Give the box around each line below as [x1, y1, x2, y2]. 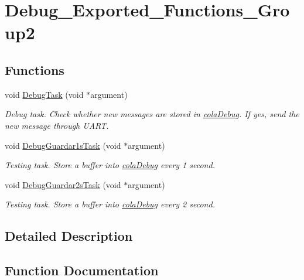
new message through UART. [5, 119, 109, 131]
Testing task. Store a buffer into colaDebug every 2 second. [5, 198, 215, 210]
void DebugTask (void [5, 88, 84, 100]
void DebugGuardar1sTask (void [5, 139, 121, 151]
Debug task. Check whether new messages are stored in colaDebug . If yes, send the [5, 108, 299, 120]
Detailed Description [5, 227, 133, 245]
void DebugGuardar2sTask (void [5, 178, 121, 190]
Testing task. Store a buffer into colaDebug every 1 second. [5, 159, 215, 171]
